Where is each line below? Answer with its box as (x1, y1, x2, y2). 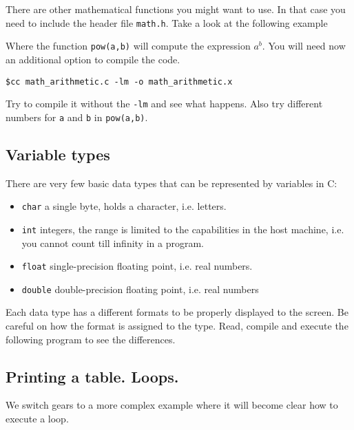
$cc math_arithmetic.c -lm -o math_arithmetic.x (6, 76, 233, 87)
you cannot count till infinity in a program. (21, 235, 204, 250)
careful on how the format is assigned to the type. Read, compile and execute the (6, 319, 348, 333)
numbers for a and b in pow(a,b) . (6, 109, 148, 124)
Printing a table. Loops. (6, 365, 179, 387)
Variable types (6, 143, 110, 164)
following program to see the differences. (6, 332, 176, 346)
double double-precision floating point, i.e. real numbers (21, 281, 259, 296)
